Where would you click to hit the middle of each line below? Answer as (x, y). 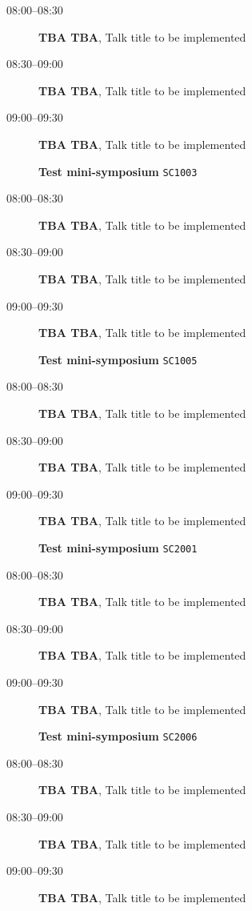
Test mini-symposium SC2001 (118, 548)
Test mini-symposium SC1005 (118, 359)
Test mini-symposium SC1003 (118, 171)
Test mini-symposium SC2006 (118, 736)
